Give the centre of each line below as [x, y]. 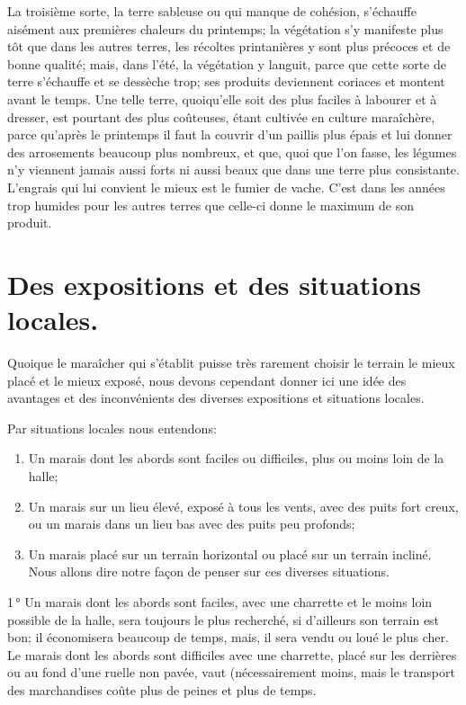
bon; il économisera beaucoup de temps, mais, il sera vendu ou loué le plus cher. [228, 637]
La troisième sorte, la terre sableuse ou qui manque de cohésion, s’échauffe [212, 11]
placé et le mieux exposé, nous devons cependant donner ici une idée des [207, 380]
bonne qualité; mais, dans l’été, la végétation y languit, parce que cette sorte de [227, 63]
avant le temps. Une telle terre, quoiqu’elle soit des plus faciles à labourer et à [222, 98]
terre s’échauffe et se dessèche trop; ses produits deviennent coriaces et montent [226, 81]
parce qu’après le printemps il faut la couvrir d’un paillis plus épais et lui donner [230, 134]
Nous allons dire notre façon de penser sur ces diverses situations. [209, 571]
